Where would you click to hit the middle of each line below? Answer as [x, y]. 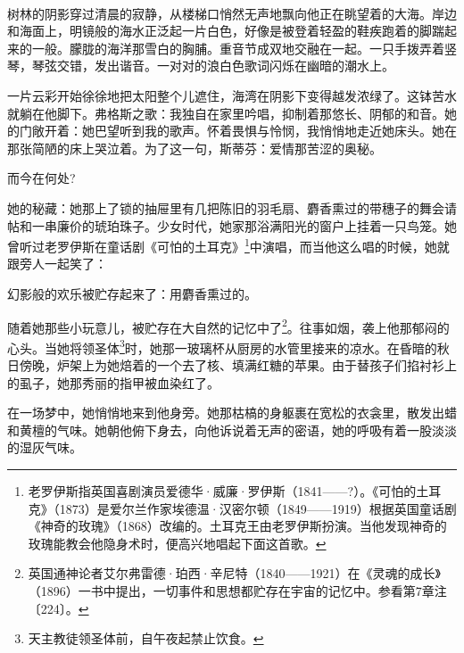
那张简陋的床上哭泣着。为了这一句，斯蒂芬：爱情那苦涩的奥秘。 [195, 148]
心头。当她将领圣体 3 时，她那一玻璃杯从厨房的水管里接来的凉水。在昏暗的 [222, 346]
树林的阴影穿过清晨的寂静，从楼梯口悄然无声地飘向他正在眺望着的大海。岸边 [232, 13]
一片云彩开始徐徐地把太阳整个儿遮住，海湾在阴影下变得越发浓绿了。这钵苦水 [232, 95]
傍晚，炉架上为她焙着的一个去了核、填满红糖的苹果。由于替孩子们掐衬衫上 [238, 365]
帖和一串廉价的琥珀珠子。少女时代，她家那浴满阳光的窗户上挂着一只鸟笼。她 [232, 225]
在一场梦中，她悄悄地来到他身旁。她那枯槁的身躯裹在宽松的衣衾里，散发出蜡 [232, 413]
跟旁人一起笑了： [57, 264]
